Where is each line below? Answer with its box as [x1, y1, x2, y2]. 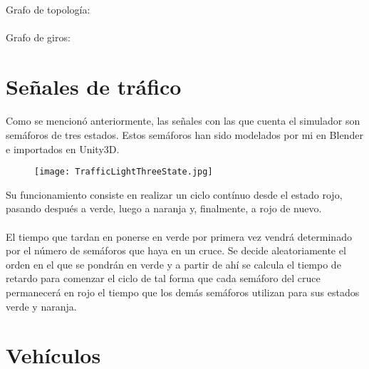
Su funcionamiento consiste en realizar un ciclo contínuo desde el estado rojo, [6, 187, 343, 202]
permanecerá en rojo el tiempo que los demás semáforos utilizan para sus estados [6, 284, 360, 299]
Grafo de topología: [6, 1, 90, 16]
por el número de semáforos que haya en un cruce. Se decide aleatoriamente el [6, 243, 346, 258]
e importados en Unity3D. [6, 141, 120, 156]
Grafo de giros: [6, 29, 71, 44]
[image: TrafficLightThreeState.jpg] [34, 167, 213, 177]
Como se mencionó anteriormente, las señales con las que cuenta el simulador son [6, 113, 360, 128]
